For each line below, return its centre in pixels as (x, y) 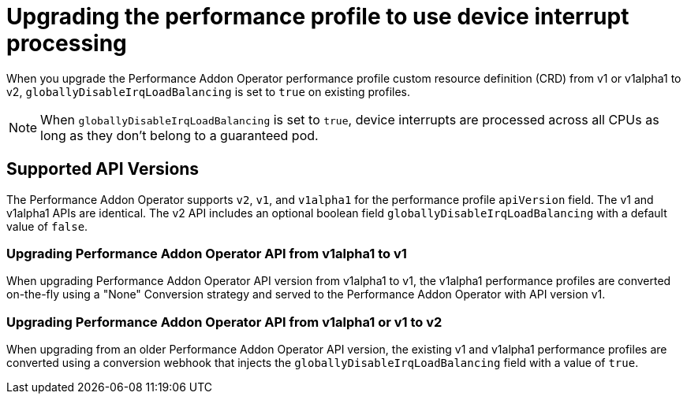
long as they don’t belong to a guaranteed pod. (179, 135)
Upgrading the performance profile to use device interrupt (318, 17)
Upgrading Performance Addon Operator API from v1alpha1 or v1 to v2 (224, 322)
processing (67, 43)
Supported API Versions (103, 169)
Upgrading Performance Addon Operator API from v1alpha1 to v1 (207, 253)
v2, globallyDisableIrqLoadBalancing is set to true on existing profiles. (209, 91)
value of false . (47, 226)
